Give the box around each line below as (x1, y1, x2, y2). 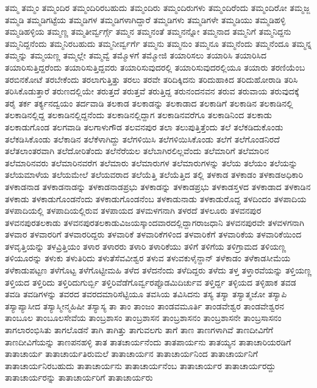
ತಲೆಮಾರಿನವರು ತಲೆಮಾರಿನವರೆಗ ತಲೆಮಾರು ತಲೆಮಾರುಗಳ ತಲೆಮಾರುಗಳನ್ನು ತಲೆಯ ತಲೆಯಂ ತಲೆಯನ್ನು (5, 156, 298, 169)
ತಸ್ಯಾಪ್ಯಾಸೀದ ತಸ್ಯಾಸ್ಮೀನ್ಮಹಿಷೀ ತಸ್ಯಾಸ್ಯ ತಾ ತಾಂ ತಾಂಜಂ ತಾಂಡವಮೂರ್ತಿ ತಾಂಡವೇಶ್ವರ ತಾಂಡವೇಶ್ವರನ (5, 299, 284, 312)
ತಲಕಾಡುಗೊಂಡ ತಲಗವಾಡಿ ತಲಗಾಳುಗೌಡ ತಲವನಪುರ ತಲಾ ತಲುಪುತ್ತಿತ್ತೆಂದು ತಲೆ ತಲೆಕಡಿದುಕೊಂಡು (5, 120, 283, 133)
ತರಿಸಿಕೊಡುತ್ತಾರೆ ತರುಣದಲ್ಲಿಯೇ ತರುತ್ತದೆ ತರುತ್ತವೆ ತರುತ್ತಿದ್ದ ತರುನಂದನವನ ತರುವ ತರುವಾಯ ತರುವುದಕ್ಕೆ (5, 85, 299, 97)
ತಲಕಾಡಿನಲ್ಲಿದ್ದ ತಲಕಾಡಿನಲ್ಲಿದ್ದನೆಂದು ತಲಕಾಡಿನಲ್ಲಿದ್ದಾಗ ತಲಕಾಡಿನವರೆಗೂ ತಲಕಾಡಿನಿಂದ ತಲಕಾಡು (5, 108, 272, 121)
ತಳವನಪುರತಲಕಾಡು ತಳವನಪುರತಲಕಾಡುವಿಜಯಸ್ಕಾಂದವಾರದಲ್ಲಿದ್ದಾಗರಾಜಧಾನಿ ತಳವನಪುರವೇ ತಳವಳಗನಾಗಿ (5, 216, 304, 228)
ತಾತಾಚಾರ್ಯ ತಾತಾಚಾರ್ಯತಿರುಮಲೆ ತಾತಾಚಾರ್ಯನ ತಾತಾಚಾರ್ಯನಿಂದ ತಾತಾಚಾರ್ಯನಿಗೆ (5, 347, 258, 360)
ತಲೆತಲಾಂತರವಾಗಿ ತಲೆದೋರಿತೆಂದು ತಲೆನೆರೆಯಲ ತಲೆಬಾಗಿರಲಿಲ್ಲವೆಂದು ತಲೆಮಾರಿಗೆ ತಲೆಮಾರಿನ (5, 144, 269, 157)
